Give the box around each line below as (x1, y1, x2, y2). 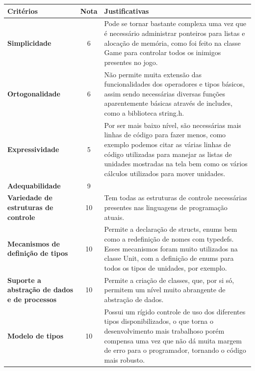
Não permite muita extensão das (104, 69, 202, 79)
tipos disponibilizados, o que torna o (104, 316, 213, 326)
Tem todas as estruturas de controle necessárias (104, 192, 247, 203)
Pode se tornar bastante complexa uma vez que (104, 18, 246, 29)
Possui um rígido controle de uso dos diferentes (104, 306, 246, 316)
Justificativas (104, 5, 149, 16)
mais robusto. (104, 354, 145, 365)
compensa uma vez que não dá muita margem (104, 335, 242, 345)
